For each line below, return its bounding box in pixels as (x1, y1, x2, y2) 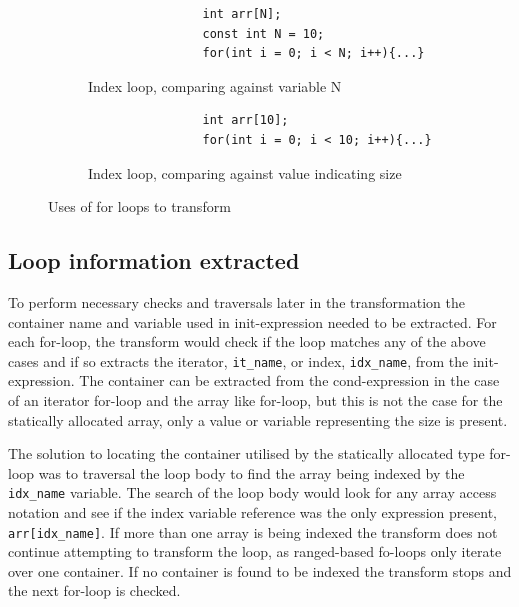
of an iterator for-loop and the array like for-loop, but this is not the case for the (8, 389, 503, 410)
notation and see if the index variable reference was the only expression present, (8, 502, 498, 523)
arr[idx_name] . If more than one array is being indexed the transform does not (8, 521, 498, 542)
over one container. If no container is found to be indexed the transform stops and (8, 560, 512, 581)
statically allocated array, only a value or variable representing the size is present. (8, 409, 508, 430)
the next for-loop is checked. (8, 580, 181, 601)
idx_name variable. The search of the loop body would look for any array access (8, 482, 497, 503)
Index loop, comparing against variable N (88, 75, 342, 96)
